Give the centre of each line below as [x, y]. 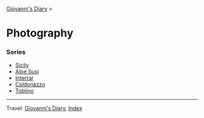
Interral [24, 78]
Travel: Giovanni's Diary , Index [44, 108]
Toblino [25, 91]
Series [16, 52]
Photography [40, 33]
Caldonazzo [30, 85]
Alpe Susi [27, 71]
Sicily [22, 65]
